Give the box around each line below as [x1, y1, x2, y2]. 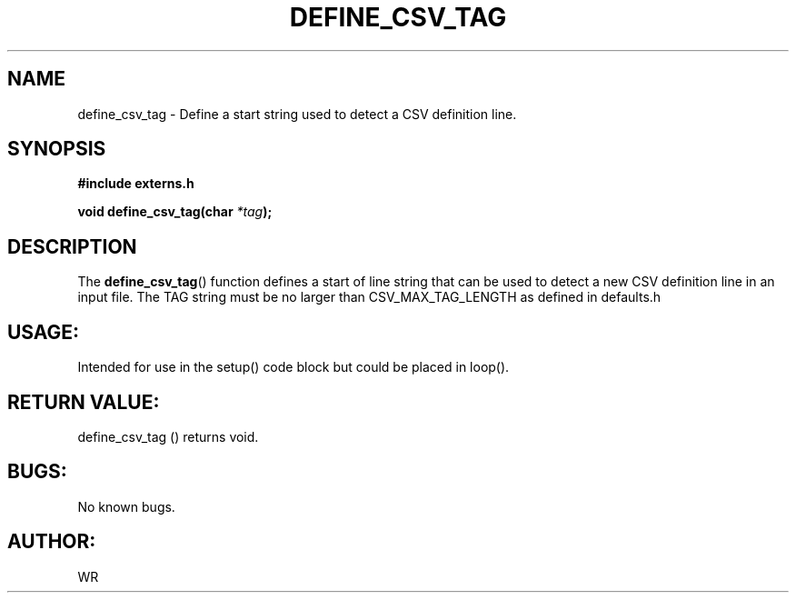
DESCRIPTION [7, 235, 137, 258]
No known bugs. [77, 498, 175, 515]
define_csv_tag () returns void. [77, 428, 259, 445]
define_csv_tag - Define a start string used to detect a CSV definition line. [77, 105, 517, 122]
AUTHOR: [7, 530, 96, 554]
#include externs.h [77, 175, 194, 192]
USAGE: [7, 320, 80, 344]
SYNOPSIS [7, 137, 106, 161]
